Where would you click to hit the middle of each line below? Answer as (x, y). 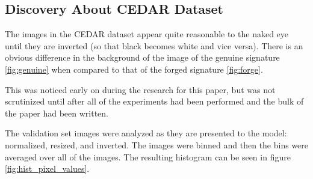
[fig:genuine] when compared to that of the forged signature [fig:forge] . (134, 69)
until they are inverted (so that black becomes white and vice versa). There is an (154, 45)
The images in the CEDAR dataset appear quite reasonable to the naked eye (147, 34)
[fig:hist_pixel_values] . (47, 168)
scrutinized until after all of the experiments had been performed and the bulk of (154, 101)
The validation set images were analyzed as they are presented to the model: (146, 133)
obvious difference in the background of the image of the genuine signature (142, 57)
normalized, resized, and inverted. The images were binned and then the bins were (157, 144)
